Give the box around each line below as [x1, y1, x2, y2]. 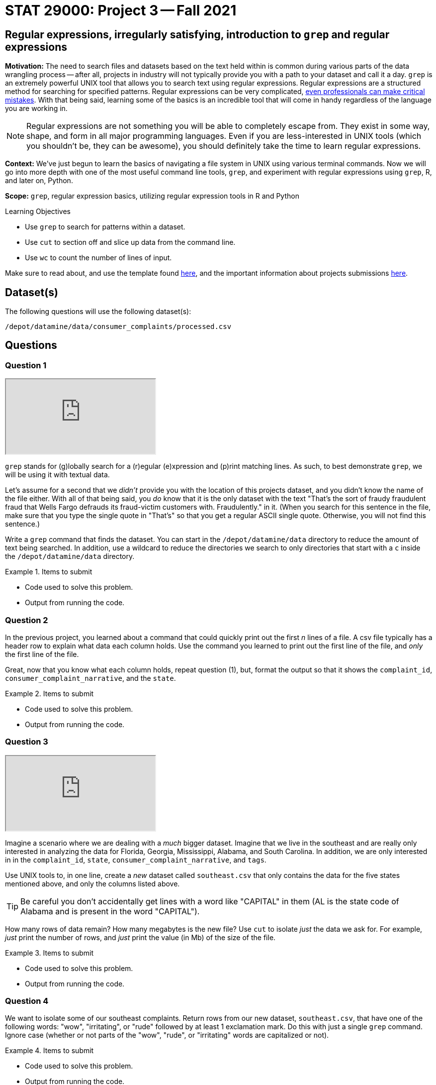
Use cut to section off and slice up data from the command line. [25, 238, 236, 247]
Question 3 [5, 737, 48, 747]
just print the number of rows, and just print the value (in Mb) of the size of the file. [5, 933, 276, 942]
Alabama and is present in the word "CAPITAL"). [20, 906, 200, 916]
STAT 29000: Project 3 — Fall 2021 [5, 2, 237, 19]
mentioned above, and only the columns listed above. [5, 879, 180, 888]
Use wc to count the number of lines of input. [25, 253, 172, 262]
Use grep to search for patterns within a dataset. [25, 222, 185, 231]
